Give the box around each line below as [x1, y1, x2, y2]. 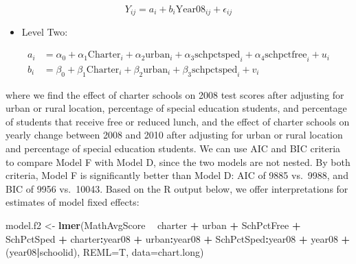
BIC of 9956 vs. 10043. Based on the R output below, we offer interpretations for [5, 181, 348, 195]
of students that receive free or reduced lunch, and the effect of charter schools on [5, 114, 350, 128]
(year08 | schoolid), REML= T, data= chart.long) [5, 245, 204, 259]
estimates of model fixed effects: [5, 195, 140, 209]
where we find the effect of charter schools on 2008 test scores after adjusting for [5, 87, 344, 101]
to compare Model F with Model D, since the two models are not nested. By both [5, 154, 351, 169]
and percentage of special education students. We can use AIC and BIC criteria [5, 141, 341, 156]
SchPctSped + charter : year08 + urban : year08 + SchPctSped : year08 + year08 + [5, 231, 351, 245]
